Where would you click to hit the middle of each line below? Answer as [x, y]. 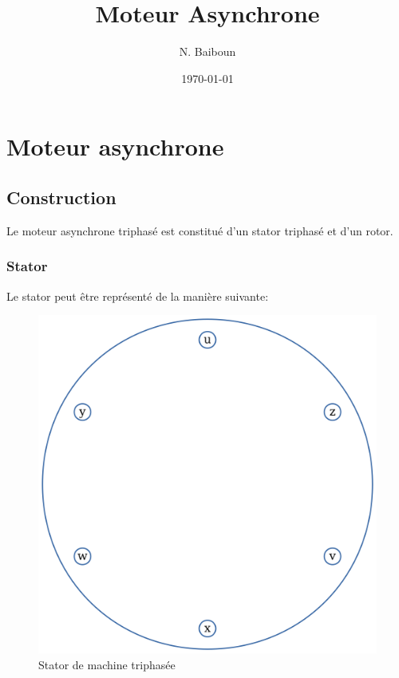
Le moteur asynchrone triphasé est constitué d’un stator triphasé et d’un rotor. [200, 230]
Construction [61, 197]
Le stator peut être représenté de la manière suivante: [138, 296]
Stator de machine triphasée [107, 664]
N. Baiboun [207, 51]
